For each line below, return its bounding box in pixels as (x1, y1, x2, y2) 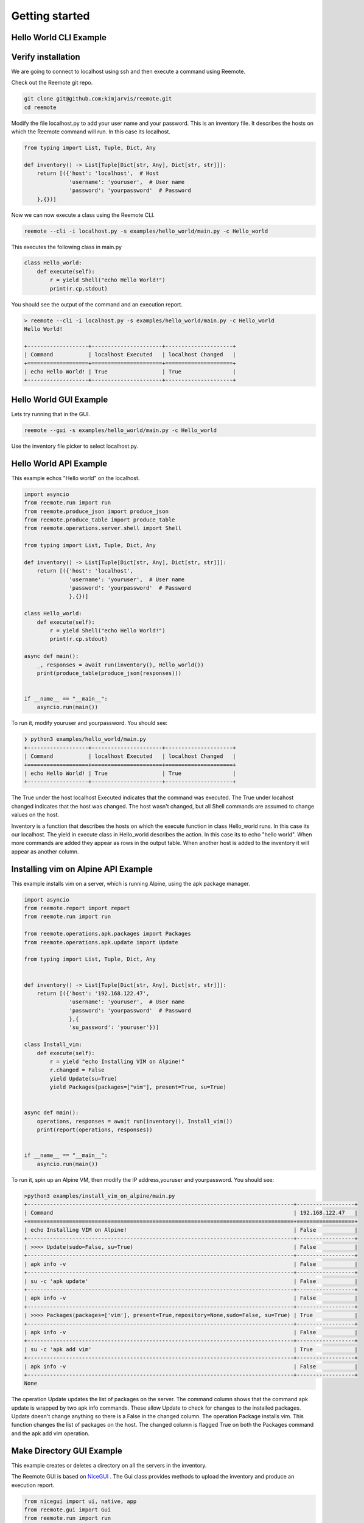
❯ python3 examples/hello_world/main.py (24, 736, 146, 743)
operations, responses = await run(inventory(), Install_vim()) (37, 1118, 233, 1125)
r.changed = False (49, 1067, 105, 1073)
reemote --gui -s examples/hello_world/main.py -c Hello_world (24, 426, 217, 434)
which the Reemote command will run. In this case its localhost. (11, 128, 170, 135)
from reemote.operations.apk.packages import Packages (24, 930, 191, 938)
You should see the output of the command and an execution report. (11, 300, 183, 308)
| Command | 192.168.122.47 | (24, 1209, 359, 1217)
